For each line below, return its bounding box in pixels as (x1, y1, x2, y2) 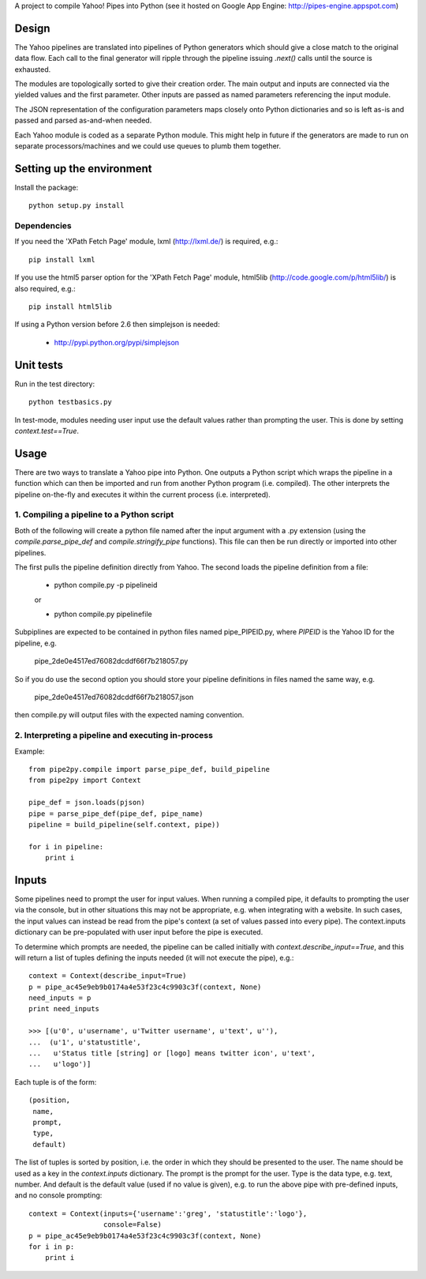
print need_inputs (28, 1004, 100, 1014)
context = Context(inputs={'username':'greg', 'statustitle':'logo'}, (28, 1209, 308, 1218)
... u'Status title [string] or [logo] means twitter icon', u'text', (28, 1049, 316, 1058)
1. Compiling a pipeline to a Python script (14, 510, 174, 521)
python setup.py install (28, 201, 125, 210)
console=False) (103, 1221, 162, 1229)
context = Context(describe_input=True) (28, 972, 187, 980)
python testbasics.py (28, 397, 112, 407)
